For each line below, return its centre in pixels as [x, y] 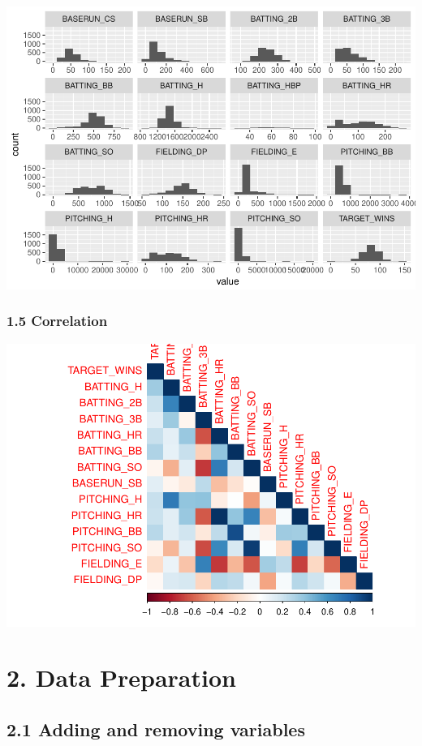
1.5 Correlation [57, 321]
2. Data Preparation [121, 677]
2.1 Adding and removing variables [156, 729]
